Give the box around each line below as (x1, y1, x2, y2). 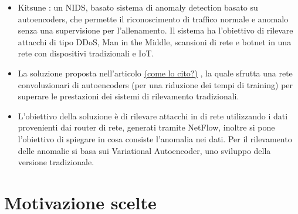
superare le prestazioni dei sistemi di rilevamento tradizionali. (18, 90, 239, 102)
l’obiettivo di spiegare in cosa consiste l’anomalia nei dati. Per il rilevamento (18, 132, 292, 145)
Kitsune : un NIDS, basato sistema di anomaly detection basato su (18, 1, 258, 13)
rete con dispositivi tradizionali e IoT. (18, 47, 154, 59)
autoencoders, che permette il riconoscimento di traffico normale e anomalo (18, 12, 289, 25)
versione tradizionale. (18, 156, 94, 168)
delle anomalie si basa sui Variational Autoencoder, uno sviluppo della (18, 144, 271, 156)
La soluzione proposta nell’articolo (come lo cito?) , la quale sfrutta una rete (18, 66, 293, 79)
